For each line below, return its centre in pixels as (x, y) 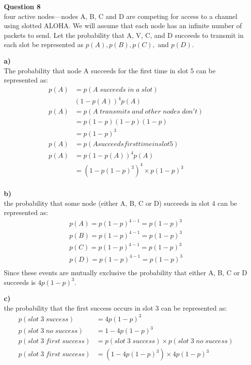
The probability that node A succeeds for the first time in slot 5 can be (110, 70)
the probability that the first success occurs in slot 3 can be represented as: (116, 307)
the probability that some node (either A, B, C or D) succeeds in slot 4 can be (121, 203)
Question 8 (22, 6)
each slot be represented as (44, 44)
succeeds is (20, 282)
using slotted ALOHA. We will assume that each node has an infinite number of (123, 25)
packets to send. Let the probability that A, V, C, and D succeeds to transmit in (124, 35)
